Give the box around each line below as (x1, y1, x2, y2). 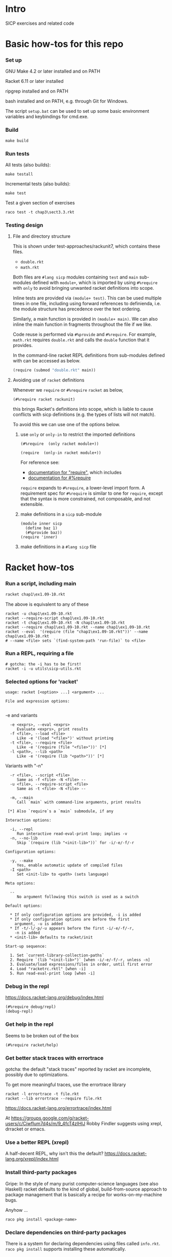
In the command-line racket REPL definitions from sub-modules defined (12, 352, 165, 358)
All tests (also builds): (5, 162, 51, 168)
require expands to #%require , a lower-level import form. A (20, 485, 145, 491)
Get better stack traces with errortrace (5, 1054, 104, 1061)
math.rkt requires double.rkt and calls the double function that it (12, 337, 150, 343)
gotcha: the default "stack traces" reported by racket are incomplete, (5, 1066, 151, 1072)
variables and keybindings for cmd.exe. (5, 114, 89, 120)
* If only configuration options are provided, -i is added (10, 912, 141, 918)
